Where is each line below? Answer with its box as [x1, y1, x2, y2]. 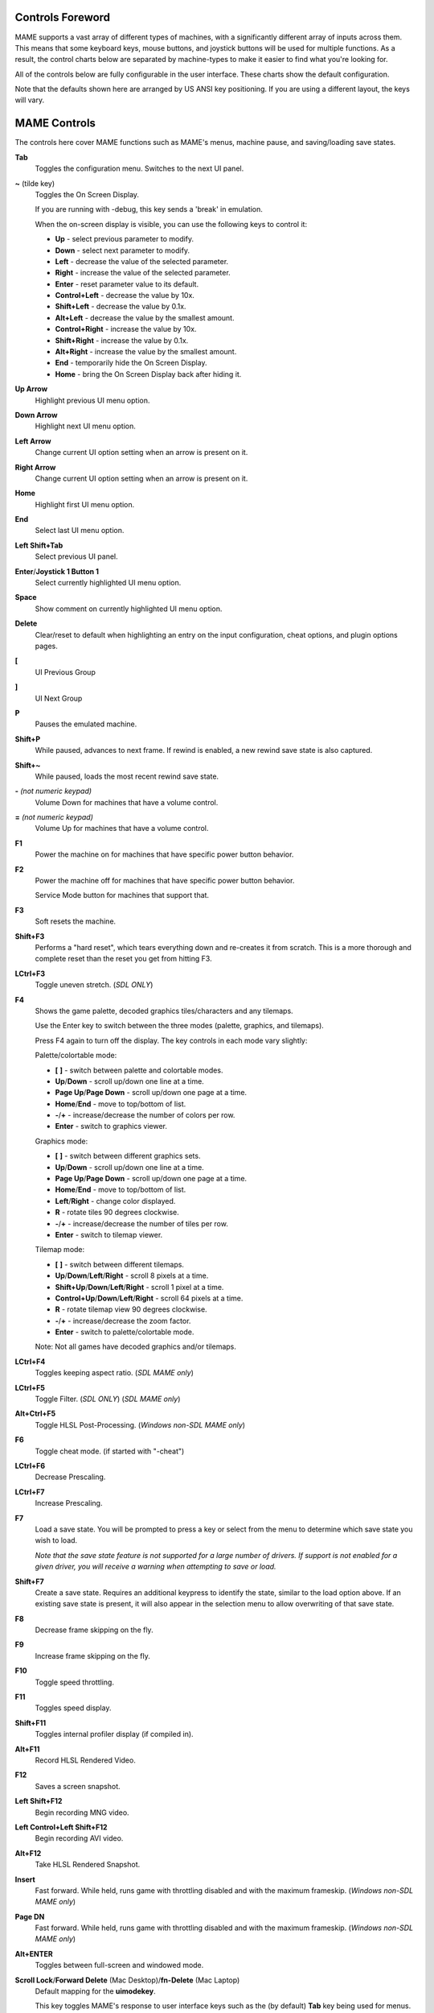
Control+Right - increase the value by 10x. [55, 324, 197, 334]
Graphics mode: [35, 1136, 88, 1146]
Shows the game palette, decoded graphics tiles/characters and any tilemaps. [35, 1006, 293, 1015]
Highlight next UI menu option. [35, 421, 137, 431]
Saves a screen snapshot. [35, 1781, 121, 1791]
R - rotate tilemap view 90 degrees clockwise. [55, 1304, 208, 1314]
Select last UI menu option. [35, 526, 125, 535]
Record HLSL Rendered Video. [35, 1755, 136, 1765]
